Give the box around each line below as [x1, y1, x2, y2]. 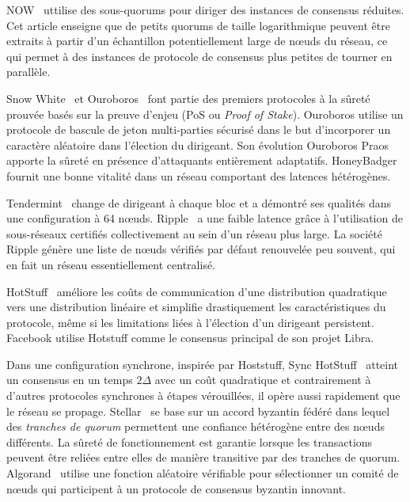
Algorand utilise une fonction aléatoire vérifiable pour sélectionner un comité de [6, 465, 399, 481]
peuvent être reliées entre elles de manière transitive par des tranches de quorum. [6, 449, 401, 466]
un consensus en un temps [6, 371, 133, 388]
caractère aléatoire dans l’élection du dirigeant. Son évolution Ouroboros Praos [6, 136, 389, 153]
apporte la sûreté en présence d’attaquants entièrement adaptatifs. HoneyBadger [6, 152, 397, 169]
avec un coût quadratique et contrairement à [154, 371, 371, 388]
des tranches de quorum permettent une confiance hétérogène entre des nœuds [6, 418, 385, 435]
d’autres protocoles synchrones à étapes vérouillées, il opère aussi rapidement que [6, 387, 401, 404]
